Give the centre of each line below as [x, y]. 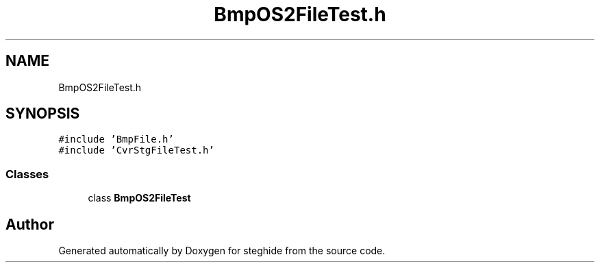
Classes [27, 174]
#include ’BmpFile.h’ [116, 139]
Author [30, 224]
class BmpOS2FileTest [139, 198]
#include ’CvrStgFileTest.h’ [136, 150]
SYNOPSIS [43, 114]
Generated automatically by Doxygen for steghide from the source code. [222, 251]
